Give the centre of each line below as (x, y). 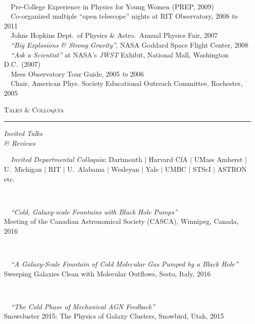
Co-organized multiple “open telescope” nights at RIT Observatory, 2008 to (124, 16)
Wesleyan (125, 169)
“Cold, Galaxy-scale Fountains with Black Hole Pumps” (94, 211)
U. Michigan (23, 169)
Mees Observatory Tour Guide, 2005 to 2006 (77, 73)
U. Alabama (86, 169)
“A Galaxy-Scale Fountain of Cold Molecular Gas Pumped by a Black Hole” (125, 264)
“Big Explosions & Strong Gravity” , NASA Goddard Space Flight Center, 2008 (130, 44)
